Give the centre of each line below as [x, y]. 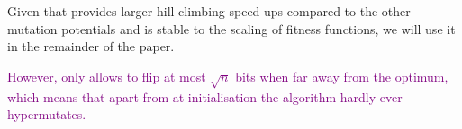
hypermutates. [47, 114]
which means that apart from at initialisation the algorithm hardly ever [205, 96]
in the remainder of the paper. [91, 46]
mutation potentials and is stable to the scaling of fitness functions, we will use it [231, 28]
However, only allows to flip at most [107, 76]
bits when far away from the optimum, [342, 76]
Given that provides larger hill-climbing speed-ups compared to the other [209, 11]
